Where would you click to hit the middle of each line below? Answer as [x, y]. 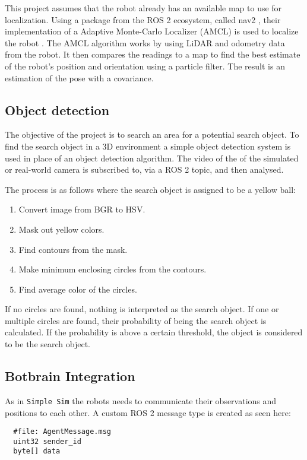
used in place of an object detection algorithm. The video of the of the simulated [152, 158]
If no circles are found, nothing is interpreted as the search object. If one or [142, 309]
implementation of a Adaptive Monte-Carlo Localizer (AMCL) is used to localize [152, 31]
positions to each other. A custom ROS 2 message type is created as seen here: [148, 412]
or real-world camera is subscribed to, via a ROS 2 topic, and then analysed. [144, 169]
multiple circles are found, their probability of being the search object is [136, 320]
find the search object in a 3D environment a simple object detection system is [148, 146]
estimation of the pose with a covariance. [79, 77]
